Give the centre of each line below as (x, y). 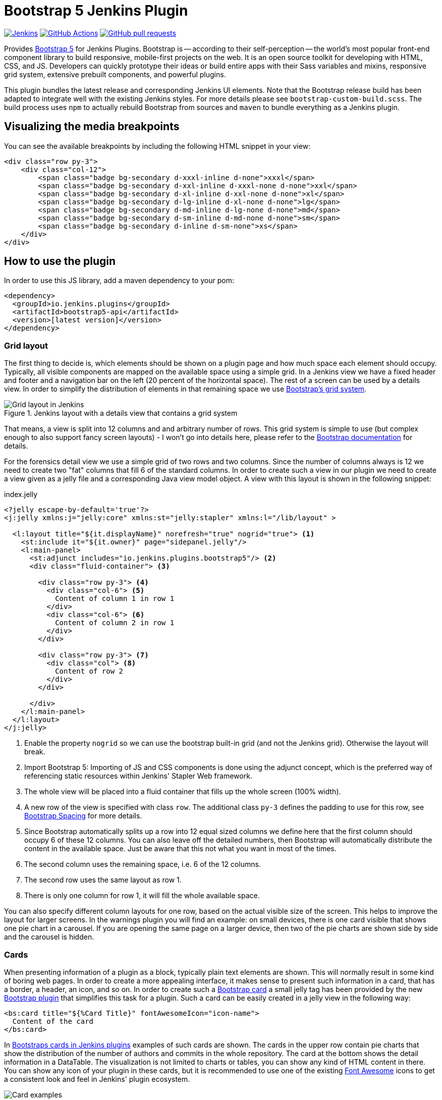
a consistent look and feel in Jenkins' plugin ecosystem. (97, 1079)
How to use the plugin (60, 261)
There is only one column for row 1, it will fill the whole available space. (142, 896)
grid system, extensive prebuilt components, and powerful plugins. (115, 74)
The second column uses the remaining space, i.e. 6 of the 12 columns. (143, 864)
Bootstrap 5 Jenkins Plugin (96, 11)
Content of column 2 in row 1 (115, 623)
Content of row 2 (89, 671)
